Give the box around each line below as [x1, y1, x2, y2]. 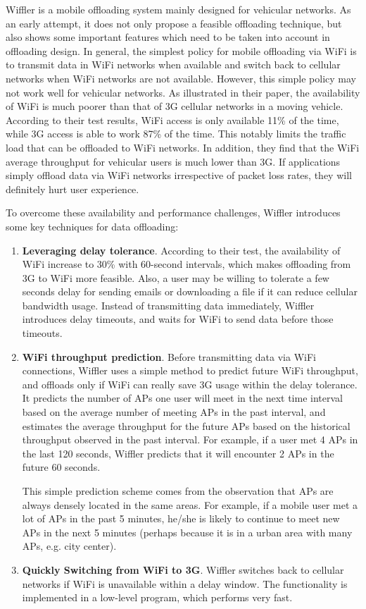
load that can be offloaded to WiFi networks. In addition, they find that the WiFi [6, 140, 360, 154]
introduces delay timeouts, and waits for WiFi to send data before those [22, 312, 334, 326]
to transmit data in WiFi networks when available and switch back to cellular [6, 57, 341, 72]
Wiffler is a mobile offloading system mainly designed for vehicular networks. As [6, 2, 351, 16]
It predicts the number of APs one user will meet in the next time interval [22, 390, 343, 405]
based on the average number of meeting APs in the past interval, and [22, 405, 326, 419]
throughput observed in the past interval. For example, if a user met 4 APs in [22, 432, 358, 447]
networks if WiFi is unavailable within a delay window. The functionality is [22, 576, 348, 591]
